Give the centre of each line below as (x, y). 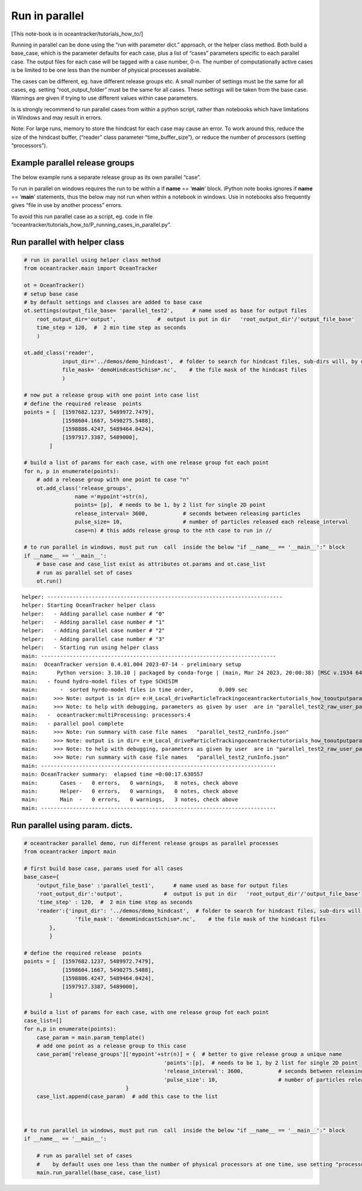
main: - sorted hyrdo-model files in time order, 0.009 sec (135, 690)
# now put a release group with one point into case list (111, 395)
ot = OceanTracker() (54, 286)
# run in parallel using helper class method (92, 260)
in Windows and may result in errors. (57, 118)
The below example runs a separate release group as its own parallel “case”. (106, 177)
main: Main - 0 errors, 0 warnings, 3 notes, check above (130, 800)
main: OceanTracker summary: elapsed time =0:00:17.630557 (113, 774)
